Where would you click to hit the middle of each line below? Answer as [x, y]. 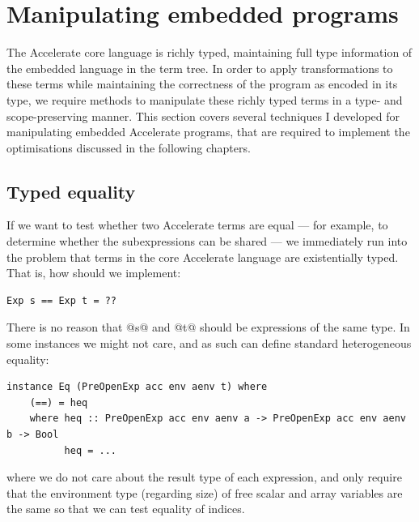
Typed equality [71, 191]
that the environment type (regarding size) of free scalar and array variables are [205, 492]
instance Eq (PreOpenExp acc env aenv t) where [137, 387]
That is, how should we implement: [94, 273]
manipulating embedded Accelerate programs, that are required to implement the [208, 132]
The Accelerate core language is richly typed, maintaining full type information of [209, 52]
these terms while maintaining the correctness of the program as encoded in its [202, 84]
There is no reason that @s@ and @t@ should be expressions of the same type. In [208, 327]
